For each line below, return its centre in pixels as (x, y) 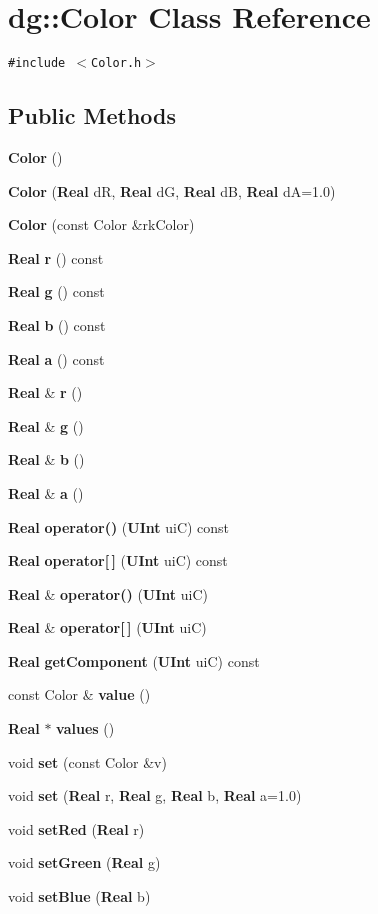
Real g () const (56, 291)
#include (37, 63)
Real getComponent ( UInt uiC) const (134, 660)
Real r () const (56, 257)
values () (85, 728)
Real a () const (56, 358)
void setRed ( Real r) (76, 828)
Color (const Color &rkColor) (101, 224)
